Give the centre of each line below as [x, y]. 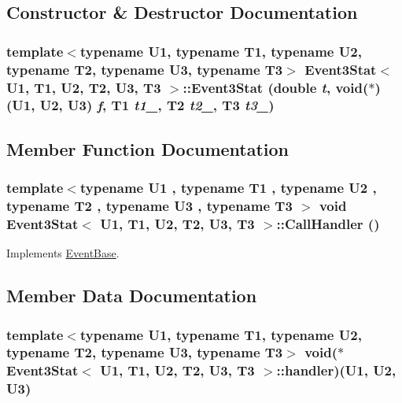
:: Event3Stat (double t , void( [276, 87]
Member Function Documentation [148, 148]
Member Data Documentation [132, 296]
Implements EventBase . [63, 253]
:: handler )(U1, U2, [336, 370]
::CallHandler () [328, 223]
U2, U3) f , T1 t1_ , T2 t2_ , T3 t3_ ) [157, 105]
